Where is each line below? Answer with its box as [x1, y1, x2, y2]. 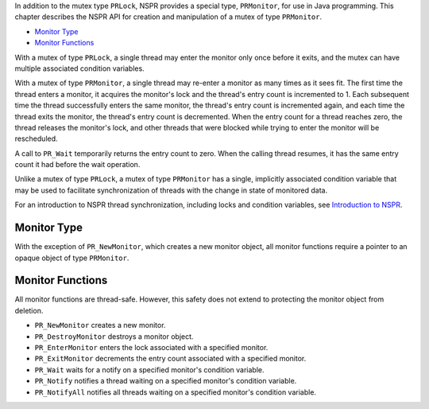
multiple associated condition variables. [14, 64, 145, 73]
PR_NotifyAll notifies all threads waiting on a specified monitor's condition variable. [34, 387, 317, 397]
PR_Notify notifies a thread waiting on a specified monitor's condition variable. [34, 376, 297, 386]
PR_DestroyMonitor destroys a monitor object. [34, 331, 194, 341]
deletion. [14, 306, 44, 315]
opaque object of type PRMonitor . [14, 253, 129, 263]
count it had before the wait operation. [14, 160, 141, 169]
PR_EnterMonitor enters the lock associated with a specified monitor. [34, 343, 269, 353]
